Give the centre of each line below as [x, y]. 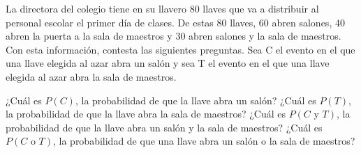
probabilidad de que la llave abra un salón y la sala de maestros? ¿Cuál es [164, 127]
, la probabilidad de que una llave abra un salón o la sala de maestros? [204, 141]
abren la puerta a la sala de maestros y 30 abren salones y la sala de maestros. [174, 36]
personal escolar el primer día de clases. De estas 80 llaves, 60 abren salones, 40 [175, 22]
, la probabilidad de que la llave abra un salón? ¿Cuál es [196, 100]
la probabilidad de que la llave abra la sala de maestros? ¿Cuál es [146, 114]
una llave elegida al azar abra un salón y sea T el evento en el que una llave [168, 63]
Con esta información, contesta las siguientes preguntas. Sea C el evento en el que [180, 49]
